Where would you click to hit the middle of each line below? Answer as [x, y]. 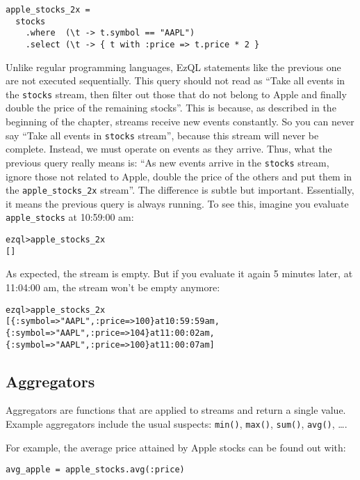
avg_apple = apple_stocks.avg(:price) [95, 470]
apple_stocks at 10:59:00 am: [70, 217]
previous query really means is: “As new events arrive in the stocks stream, [167, 162]
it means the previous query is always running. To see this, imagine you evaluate [177, 203]
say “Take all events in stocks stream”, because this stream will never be [162, 135]
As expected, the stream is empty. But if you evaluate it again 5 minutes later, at [179, 273]
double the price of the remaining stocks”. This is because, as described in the [171, 108]
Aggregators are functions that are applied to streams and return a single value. [176, 410]
